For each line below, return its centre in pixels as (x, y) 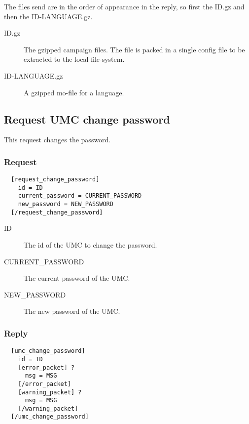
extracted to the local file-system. (74, 59)
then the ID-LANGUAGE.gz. (48, 16)
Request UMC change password (87, 119)
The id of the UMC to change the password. (90, 245)
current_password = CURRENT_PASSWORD (80, 196)
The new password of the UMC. (72, 311)
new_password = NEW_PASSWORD (66, 204)
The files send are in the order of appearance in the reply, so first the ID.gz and (124, 6)
